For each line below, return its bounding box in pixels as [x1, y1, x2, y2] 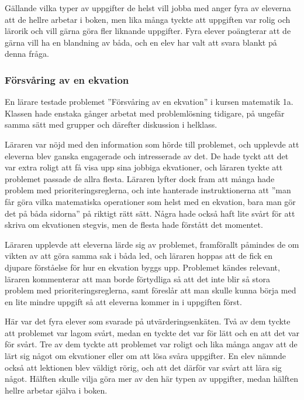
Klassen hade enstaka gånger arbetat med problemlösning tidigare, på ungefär [5, 107, 285, 119]
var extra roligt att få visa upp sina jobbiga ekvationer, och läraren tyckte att [5, 161, 283, 173]
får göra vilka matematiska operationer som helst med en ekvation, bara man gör [5, 195, 296, 207]
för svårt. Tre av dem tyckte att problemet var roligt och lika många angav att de [5, 338, 298, 350]
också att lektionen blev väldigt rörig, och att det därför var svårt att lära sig [5, 361, 282, 373]
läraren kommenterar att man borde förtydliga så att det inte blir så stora [5, 272, 270, 285]
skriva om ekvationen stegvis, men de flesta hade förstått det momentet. [5, 218, 263, 231]
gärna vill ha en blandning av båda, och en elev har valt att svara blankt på [5, 36, 277, 48]
